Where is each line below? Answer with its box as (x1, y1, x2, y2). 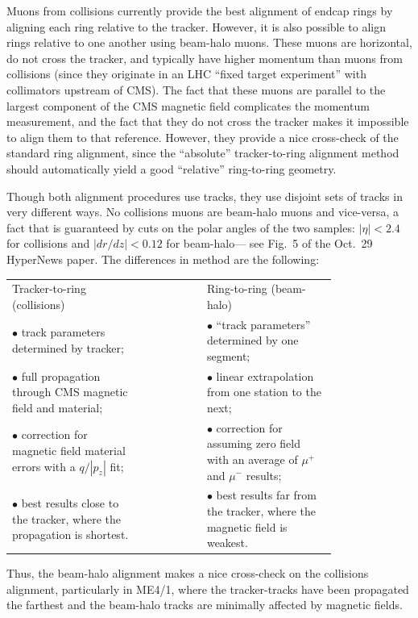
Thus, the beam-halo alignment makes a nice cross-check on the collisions (6, 565, 369, 582)
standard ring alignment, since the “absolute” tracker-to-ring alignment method (6, 144, 399, 161)
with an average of (206, 450, 298, 467)
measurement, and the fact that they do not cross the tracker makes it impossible (6, 113, 409, 130)
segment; (206, 347, 250, 364)
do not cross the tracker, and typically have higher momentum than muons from (6, 49, 403, 66)
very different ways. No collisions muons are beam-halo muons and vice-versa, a (6, 203, 399, 220)
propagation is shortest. (12, 526, 129, 543)
